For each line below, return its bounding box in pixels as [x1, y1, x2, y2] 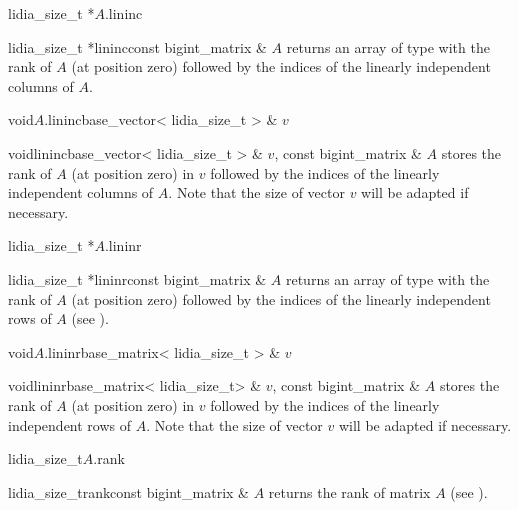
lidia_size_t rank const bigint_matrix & [8, 481, 249, 502]
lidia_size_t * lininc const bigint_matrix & [8, 36, 267, 57]
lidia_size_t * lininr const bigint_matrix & [8, 268, 267, 289]
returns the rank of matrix [268, 481, 431, 502]
